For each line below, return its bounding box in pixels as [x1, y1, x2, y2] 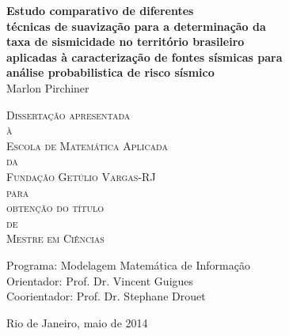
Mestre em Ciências [6, 230, 105, 247]
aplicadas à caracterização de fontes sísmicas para [6, 48, 283, 65]
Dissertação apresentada [6, 106, 131, 123]
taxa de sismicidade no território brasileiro [6, 33, 245, 50]
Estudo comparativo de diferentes [6, 2, 194, 18]
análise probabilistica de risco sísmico [6, 64, 215, 81]
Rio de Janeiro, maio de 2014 [6, 314, 148, 330]
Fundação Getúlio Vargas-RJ [6, 168, 156, 184]
